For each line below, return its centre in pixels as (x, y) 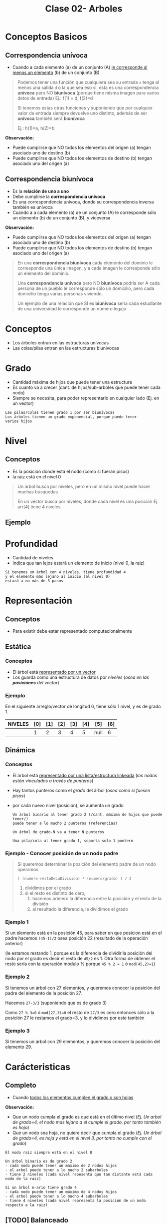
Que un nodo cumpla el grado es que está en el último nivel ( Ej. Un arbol (87, 1117)
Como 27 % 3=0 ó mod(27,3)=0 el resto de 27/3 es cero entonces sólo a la (80, 1012)
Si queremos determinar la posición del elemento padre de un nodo (86, 864)
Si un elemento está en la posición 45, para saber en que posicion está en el (83, 933)
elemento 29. (19, 1047)
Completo (21, 1085)
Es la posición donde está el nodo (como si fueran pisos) (71, 471)
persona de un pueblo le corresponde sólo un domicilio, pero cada (86, 288)
